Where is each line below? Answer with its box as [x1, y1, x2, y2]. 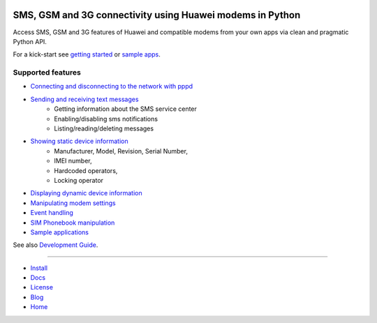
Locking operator [54, 176, 104, 184]
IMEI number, [54, 157, 92, 165]
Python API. [13, 37, 47, 45]
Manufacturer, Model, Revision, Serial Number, [54, 147, 188, 155]
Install [30, 264, 48, 272]
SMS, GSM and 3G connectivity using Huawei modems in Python [13, 9, 301, 21]
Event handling [30, 209, 73, 217]
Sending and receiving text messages [30, 95, 139, 103]
